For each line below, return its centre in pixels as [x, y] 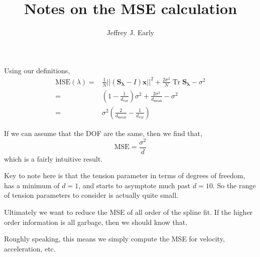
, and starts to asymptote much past [135, 185]
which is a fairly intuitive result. [53, 158]
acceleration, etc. [30, 248]
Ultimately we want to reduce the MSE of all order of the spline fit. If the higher [128, 212]
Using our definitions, [37, 70]
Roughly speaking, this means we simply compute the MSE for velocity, [114, 239]
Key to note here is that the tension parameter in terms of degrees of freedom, [125, 175]
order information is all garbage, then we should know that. [96, 222]
